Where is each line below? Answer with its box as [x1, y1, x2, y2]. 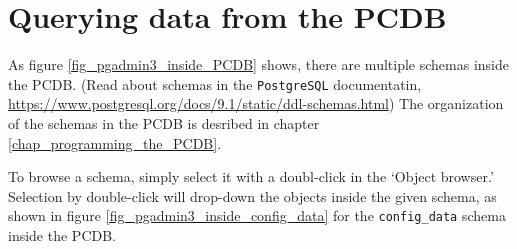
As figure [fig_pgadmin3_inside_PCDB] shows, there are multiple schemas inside [8, 54, 509, 75]
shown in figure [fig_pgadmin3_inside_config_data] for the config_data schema [8, 205, 506, 226]
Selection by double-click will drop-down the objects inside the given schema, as [8, 185, 497, 206]
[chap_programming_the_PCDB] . [8, 132, 222, 153]
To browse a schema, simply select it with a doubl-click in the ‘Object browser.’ [8, 166, 494, 187]
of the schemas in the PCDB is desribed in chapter [8, 112, 320, 133]
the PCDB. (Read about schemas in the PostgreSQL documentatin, [8, 73, 422, 94]
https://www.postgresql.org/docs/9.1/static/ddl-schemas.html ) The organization [8, 93, 504, 114]
